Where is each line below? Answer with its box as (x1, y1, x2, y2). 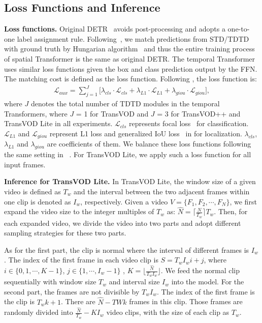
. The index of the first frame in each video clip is (4, 254, 158, 265)
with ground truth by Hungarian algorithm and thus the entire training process (4, 43, 255, 54)
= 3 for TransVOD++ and (157, 108, 241, 119)
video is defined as (4, 186, 61, 196)
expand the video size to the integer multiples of (4, 206, 154, 217)
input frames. (4, 159, 46, 169)
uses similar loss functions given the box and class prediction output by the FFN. (4, 63, 257, 74)
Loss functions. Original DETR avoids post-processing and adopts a (4, 23, 225, 34)
